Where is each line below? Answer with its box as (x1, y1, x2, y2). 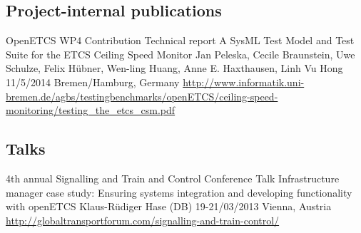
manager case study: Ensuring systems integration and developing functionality (6, 185, 352, 200)
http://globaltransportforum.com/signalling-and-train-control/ (6, 212, 280, 227)
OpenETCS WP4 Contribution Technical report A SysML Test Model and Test (6, 33, 355, 48)
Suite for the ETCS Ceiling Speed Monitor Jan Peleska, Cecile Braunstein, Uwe (6, 46, 355, 61)
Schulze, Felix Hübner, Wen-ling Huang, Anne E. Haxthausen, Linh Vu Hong (6, 61, 343, 76)
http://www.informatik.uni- (183, 74, 305, 89)
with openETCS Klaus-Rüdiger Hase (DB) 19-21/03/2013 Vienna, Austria (6, 199, 332, 214)
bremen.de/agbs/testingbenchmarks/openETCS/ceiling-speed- (6, 88, 278, 103)
